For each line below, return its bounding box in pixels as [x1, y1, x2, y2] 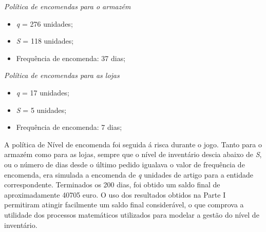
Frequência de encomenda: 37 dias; [16, 52, 126, 63]
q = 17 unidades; [16, 87, 69, 98]
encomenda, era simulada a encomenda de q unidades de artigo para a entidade [4, 169, 254, 180]
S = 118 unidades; [16, 35, 74, 46]
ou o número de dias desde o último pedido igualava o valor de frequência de [4, 159, 245, 169]
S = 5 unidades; [16, 104, 67, 115]
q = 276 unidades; [16, 18, 73, 29]
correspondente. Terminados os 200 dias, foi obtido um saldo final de [4, 179, 220, 190]
